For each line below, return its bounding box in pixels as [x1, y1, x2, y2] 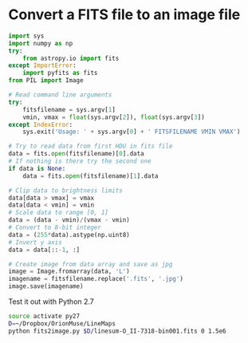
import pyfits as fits [22, 69, 98, 77]
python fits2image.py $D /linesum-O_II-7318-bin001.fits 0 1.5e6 [8, 327, 226, 335]
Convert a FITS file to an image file [8, 6, 241, 24]
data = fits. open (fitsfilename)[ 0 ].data [8, 150, 145, 158]
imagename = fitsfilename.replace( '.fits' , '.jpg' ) [8, 275, 183, 283]
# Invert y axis [8, 238, 62, 246]
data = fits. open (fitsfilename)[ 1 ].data [22, 171, 159, 180]
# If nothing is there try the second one [8, 157, 152, 165]
